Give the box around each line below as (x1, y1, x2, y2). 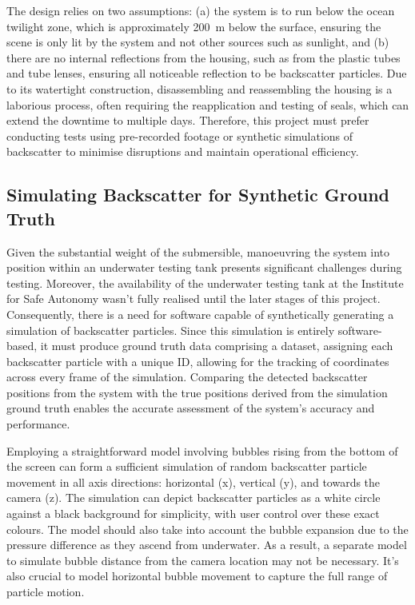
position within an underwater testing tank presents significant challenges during (6, 259, 402, 276)
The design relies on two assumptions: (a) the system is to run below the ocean (6, 2, 395, 18)
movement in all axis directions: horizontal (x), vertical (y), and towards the (6, 473, 381, 490)
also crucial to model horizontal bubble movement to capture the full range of (6, 567, 388, 584)
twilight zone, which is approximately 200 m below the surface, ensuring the (6, 18, 381, 34)
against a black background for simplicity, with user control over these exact (6, 505, 380, 522)
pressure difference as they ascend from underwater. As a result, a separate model (6, 536, 407, 553)
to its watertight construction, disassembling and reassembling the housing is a (6, 80, 393, 97)
